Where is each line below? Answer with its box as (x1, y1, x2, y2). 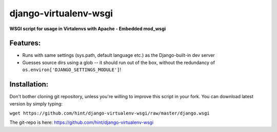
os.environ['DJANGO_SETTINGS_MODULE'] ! (22, 67, 122, 73)
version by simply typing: (9, 100, 63, 107)
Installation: (9, 80, 49, 89)
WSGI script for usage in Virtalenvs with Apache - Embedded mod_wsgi (9, 26, 166, 32)
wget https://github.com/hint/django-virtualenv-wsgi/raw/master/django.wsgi (9, 110, 210, 116)
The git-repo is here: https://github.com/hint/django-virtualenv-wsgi (9, 119, 154, 125)
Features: (9, 39, 41, 48)
